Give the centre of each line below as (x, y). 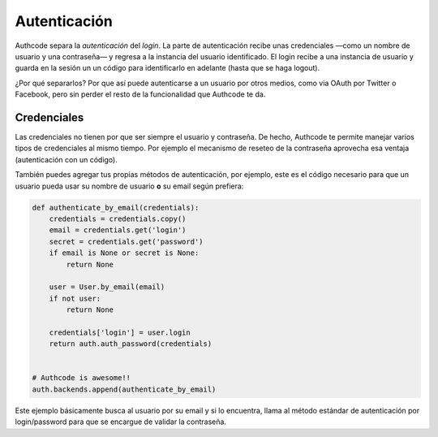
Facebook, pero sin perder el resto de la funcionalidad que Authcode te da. (140, 94)
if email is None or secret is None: (124, 253)
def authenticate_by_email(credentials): (116, 208)
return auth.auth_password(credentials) (131, 344)
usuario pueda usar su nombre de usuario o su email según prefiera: (129, 186)
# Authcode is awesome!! (82, 378)
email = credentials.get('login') (118, 230)
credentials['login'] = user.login (120, 332)
